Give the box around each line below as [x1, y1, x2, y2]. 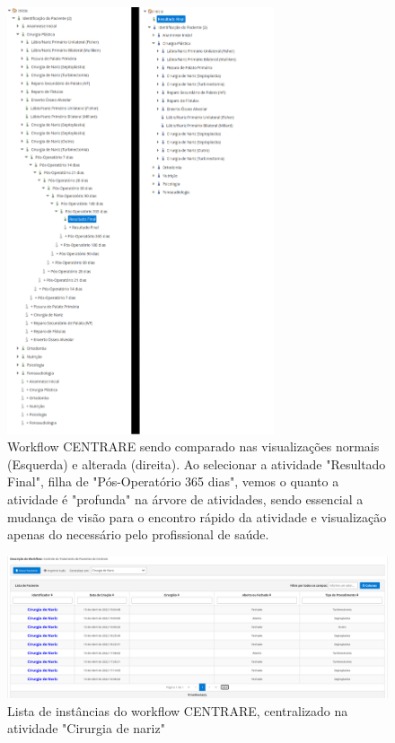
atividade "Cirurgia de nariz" [7, 719, 165, 738]
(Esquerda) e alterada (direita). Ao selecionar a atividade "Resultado [7, 454, 386, 473]
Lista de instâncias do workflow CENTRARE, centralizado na [7, 701, 348, 720]
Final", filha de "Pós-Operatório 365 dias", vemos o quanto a [7, 472, 339, 491]
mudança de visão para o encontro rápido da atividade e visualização [7, 507, 387, 526]
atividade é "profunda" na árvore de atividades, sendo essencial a [7, 489, 364, 508]
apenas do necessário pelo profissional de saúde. [7, 525, 269, 544]
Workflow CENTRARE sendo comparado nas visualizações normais [7, 437, 380, 456]
